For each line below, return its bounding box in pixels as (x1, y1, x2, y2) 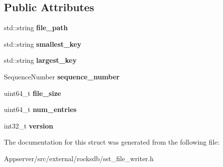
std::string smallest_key (4, 38, 81, 49)
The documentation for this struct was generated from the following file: (4, 137, 220, 147)
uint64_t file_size (4, 88, 61, 98)
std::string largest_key (4, 55, 77, 65)
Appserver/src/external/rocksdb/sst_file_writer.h (4, 153, 154, 163)
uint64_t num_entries (4, 104, 77, 114)
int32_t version (4, 120, 54, 130)
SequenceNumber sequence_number (4, 71, 120, 81)
